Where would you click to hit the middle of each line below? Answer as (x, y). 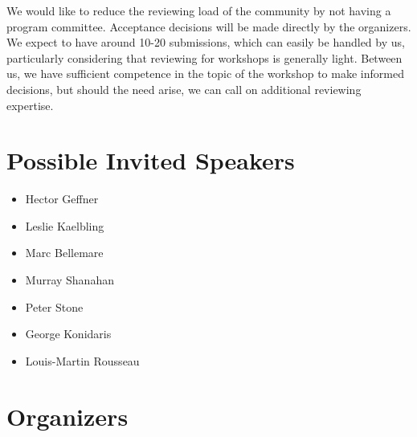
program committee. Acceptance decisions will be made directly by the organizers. (209, 26)
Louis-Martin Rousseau (82, 360)
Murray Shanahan (69, 280)
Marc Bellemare (64, 253)
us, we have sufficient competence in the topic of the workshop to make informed (205, 74)
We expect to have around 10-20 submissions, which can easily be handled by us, (206, 42)
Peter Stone (54, 306)
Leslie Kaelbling (65, 225)
